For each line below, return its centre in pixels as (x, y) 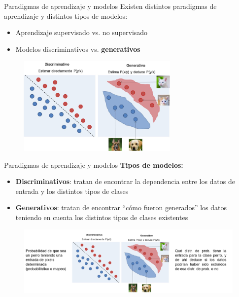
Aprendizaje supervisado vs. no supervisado (82, 32)
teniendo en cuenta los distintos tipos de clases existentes (102, 217)
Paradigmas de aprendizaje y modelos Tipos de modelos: (94, 165)
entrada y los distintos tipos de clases (72, 191)
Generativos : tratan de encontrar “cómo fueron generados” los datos (121, 207)
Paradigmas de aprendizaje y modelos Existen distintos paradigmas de (110, 6)
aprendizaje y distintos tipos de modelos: (66, 16)
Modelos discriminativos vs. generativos (78, 49)
